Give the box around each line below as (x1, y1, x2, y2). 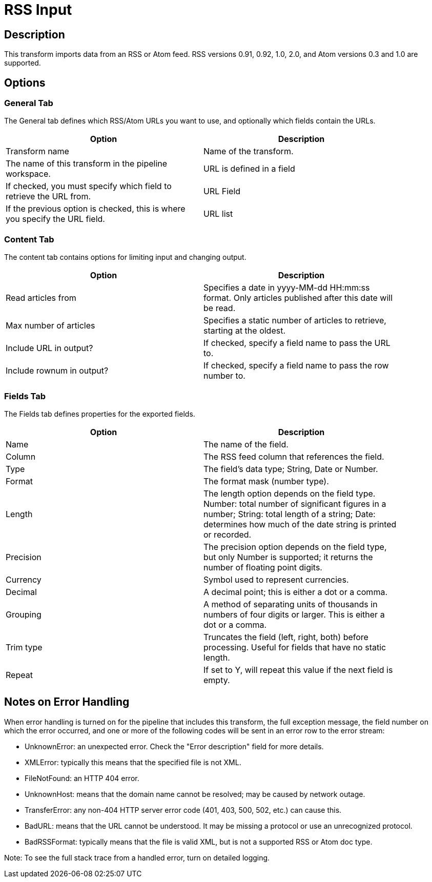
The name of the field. (203, 439, 289, 449)
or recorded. (203, 529, 252, 540)
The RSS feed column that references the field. (203, 451, 384, 462)
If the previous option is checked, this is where (6, 203, 186, 214)
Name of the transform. (203, 146, 294, 157)
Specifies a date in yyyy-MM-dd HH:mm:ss (203, 282, 370, 293)
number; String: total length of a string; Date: (203, 508, 376, 519)
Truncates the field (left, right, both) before (203, 631, 368, 642)
